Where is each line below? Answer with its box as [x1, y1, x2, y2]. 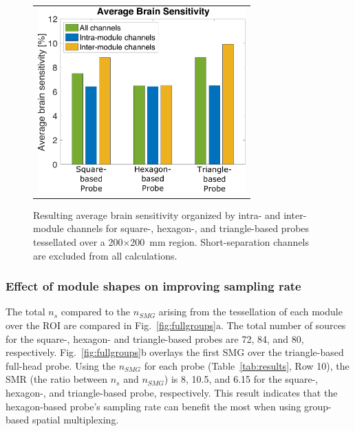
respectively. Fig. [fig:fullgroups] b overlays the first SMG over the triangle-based [6, 345, 344, 359]
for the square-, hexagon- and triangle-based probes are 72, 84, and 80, [6, 331, 304, 346]
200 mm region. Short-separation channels [130, 235, 310, 249]
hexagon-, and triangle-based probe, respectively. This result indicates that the [6, 386, 338, 400]
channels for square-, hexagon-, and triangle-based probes [67, 221, 310, 235]
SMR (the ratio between [6, 372, 108, 386]
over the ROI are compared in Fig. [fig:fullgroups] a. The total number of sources [6, 318, 346, 333]
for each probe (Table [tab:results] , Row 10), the [144, 358, 349, 372]
